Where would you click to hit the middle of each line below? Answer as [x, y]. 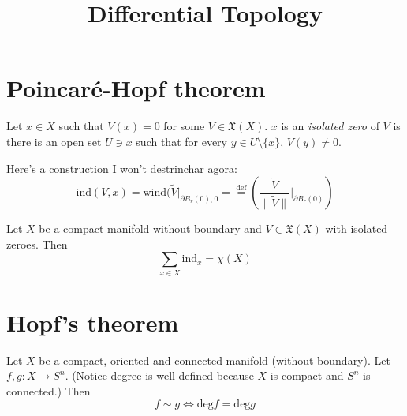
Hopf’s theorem [93, 322]
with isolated [357, 229]
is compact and [307, 375]
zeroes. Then [37, 244]
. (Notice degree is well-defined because [159, 375]
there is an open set [54, 141]
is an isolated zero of [330, 126]
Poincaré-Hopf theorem [136, 88]
